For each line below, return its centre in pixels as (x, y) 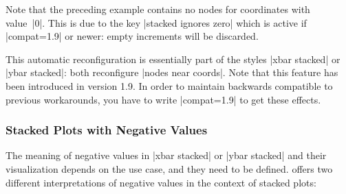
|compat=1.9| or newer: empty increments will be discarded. (132, 36)
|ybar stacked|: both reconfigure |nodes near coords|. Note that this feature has (172, 72)
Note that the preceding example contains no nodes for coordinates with (158, 9)
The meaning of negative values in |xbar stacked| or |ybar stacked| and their (166, 155)
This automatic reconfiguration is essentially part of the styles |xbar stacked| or (173, 59)
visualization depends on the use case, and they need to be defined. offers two (169, 168)
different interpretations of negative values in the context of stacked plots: (161, 182)
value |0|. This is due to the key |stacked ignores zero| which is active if (156, 22)
